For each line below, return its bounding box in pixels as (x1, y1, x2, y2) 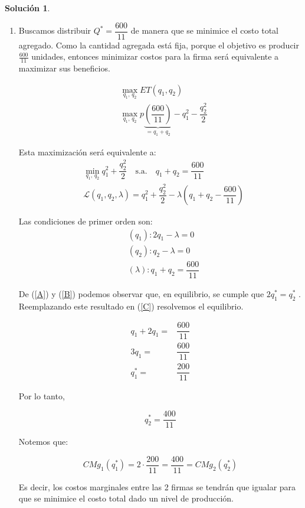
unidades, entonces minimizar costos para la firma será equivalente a (31, 50, 279, 63)
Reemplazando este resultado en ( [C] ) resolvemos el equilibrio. (18, 299, 244, 312)
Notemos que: (18, 435, 68, 448)
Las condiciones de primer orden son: (18, 215, 153, 227)
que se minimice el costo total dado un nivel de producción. (18, 492, 234, 504)
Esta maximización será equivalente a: (18, 145, 156, 158)
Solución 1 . (5, 2, 50, 14)
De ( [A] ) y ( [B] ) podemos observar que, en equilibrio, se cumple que (18, 287, 264, 299)
